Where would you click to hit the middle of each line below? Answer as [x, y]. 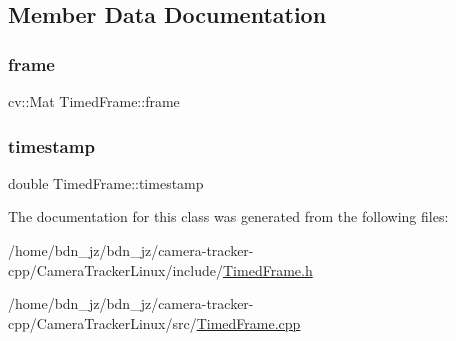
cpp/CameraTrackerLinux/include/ [115, 269]
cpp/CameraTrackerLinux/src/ [102, 322]
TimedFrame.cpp [248, 322]
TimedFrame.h [268, 269]
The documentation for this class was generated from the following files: [228, 216]
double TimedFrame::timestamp [106, 182]
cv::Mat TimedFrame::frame [94, 101]
